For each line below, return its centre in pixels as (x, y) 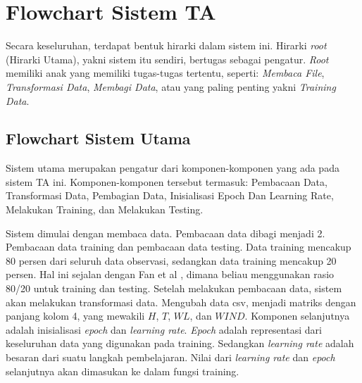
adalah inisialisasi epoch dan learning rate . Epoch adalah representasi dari (164, 329)
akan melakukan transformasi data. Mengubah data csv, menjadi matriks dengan (181, 302)
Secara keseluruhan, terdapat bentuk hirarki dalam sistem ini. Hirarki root (166, 45)
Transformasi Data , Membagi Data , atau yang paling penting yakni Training (171, 86)
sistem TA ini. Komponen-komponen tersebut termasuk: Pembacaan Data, (167, 181)
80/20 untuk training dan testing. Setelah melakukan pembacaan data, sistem (174, 288)
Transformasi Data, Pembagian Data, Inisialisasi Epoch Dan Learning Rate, (170, 195)
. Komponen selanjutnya (297, 316)
